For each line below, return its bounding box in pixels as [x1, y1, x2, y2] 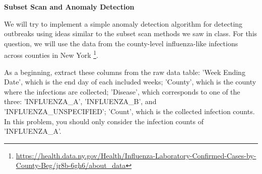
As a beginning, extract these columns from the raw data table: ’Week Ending [4, 66, 245, 77]
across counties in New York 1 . [4, 48, 98, 60]
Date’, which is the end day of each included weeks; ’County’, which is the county [4, 76, 256, 87]
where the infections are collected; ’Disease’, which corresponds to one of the [4, 86, 240, 97]
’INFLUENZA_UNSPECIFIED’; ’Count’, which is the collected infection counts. [4, 106, 255, 116]
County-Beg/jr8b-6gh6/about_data [16, 160, 126, 170]
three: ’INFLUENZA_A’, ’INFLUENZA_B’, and [4, 96, 157, 107]
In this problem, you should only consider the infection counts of [4, 116, 204, 126]
